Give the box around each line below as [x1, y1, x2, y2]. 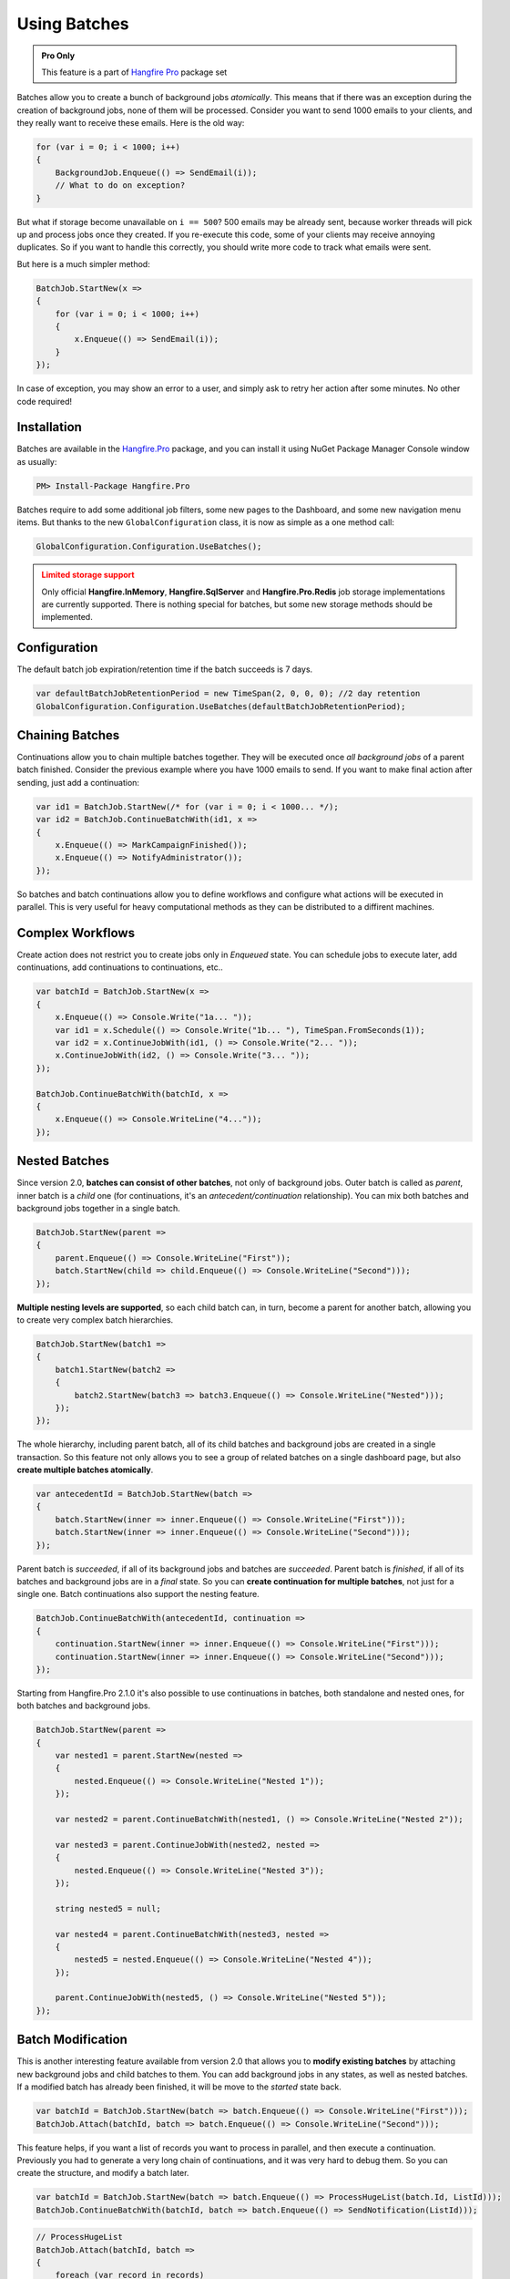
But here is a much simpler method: [16, 258, 150, 269]
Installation [16, 419, 82, 435]
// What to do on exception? [55, 180, 186, 191]
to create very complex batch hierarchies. [16, 1314, 174, 1325]
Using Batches [16, 14, 129, 34]
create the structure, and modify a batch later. [16, 2168, 189, 2179]
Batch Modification [16, 2032, 127, 2047]
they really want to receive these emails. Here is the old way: [16, 118, 245, 129]
